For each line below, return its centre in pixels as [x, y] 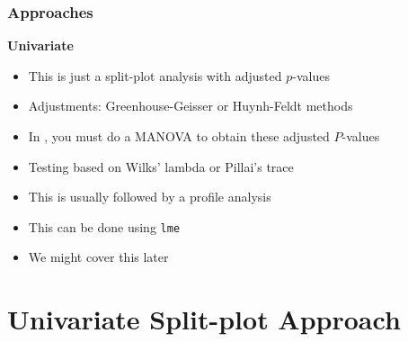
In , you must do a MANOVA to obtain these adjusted [179, 136]
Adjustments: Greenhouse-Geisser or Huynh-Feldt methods [191, 106]
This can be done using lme [104, 226]
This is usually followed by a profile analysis [150, 197]
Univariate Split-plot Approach [204, 319]
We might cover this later [98, 257]
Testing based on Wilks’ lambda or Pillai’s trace [161, 166]
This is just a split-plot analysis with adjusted [155, 75]
